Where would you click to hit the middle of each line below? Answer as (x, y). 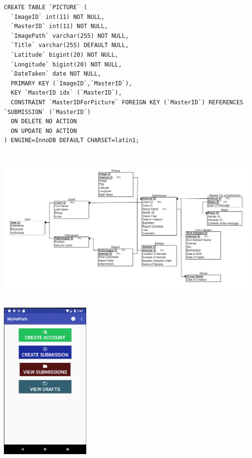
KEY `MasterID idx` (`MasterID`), (66, 93)
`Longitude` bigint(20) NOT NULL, (66, 64)
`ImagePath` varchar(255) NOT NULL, (70, 36)
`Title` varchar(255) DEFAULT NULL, (70, 45)
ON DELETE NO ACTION (44, 122)
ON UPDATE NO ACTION (44, 131)
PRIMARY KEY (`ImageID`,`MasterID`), (71, 83)
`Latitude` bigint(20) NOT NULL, (65, 55)
